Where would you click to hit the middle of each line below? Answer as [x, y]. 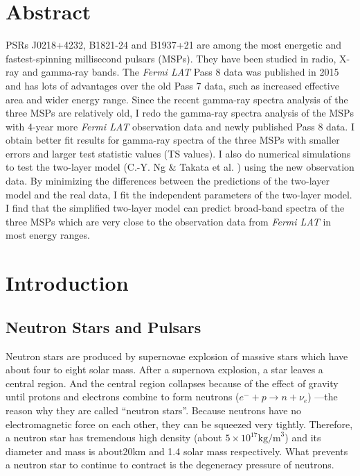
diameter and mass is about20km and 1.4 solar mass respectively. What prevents [177, 451]
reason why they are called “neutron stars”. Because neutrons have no [153, 410]
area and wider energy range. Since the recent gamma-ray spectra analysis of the [177, 99]
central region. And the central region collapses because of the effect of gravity [172, 383]
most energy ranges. [48, 235]
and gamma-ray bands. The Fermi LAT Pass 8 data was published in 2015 [181, 72]
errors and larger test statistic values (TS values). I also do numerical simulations [178, 153]
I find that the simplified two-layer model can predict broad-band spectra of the [175, 208]
